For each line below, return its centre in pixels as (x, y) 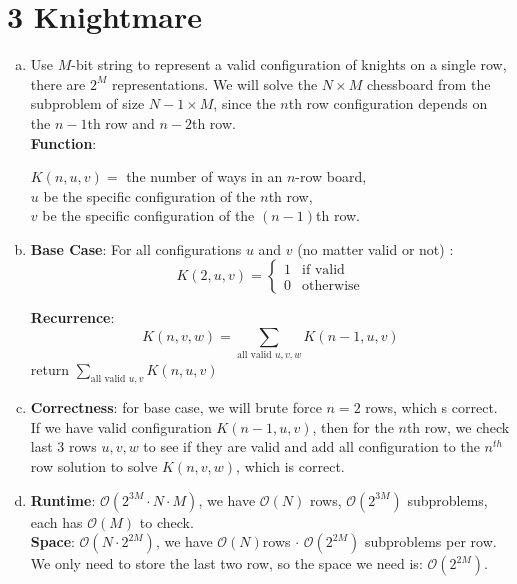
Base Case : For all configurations (136, 248)
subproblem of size (87, 103)
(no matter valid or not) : (375, 248)
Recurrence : (72, 317)
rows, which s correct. (431, 407)
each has (56, 521)
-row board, (331, 176)
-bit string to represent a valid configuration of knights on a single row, (289, 64)
